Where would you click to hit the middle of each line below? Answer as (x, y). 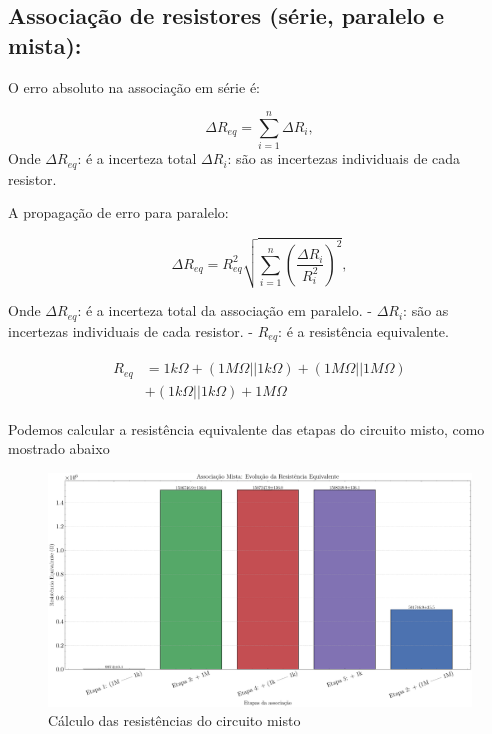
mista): (45, 44)
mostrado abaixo (59, 448)
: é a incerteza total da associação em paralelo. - (224, 310)
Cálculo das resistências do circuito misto (174, 720)
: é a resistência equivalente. (363, 330)
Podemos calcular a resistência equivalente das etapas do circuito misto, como (246, 428)
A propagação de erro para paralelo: (118, 212)
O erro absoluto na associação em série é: (134, 86)
